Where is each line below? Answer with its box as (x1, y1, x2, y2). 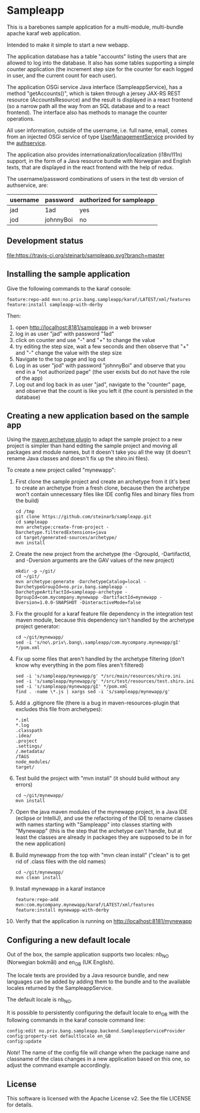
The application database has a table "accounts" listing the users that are (7, 53, 187, 60)
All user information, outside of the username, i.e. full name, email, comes (7, 127, 187, 134)
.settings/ (15, 743, 43, 749)
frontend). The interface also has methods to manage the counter (7, 109, 168, 116)
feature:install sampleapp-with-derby (7, 302, 103, 308)
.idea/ (15, 733, 32, 739)
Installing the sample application (7, 269, 130, 279)
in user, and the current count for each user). (7, 72, 117, 79)
